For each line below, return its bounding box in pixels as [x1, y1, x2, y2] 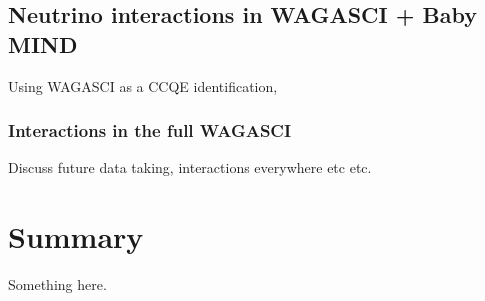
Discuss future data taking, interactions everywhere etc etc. [8, 157, 372, 178]
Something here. [8, 274, 107, 295]
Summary [8, 216, 144, 257]
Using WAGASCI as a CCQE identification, [8, 75, 278, 96]
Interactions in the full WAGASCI [8, 118, 292, 143]
